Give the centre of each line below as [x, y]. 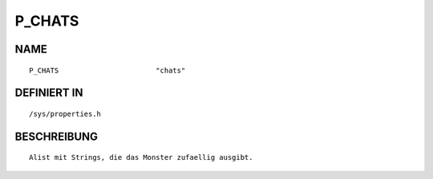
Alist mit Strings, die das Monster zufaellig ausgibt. [141, 157]
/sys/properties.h [65, 113]
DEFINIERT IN [49, 93]
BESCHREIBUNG [57, 136]
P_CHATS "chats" [107, 70]
